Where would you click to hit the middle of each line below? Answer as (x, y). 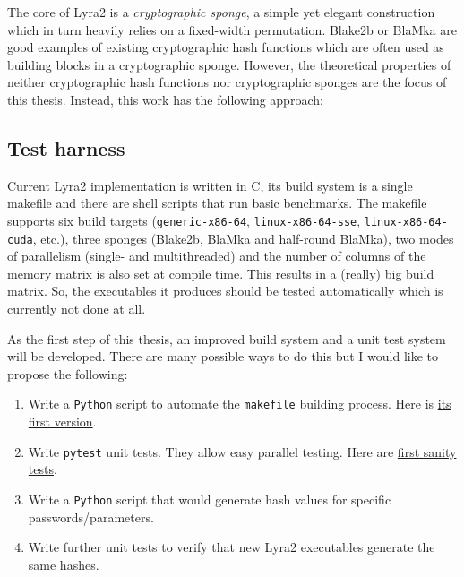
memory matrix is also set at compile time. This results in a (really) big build (221, 273)
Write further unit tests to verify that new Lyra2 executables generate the (232, 547)
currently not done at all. (77, 309)
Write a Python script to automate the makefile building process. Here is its (240, 404)
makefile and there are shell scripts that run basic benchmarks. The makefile (217, 203)
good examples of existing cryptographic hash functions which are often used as (226, 47)
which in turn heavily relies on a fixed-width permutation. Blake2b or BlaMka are (232, 29)
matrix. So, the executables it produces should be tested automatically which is (225, 291)
